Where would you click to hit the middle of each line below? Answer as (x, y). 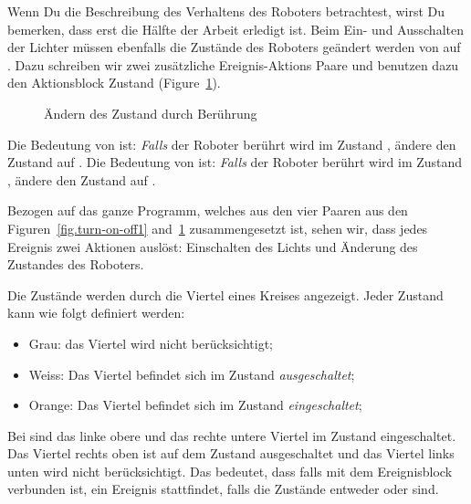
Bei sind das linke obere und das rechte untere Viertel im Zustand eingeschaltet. (232, 435)
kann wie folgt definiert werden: (96, 313)
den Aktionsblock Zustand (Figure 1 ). (114, 83)
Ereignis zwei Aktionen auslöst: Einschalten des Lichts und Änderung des (213, 246)
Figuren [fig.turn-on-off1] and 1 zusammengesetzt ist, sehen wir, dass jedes (218, 228)
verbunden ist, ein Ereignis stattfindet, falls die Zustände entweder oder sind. (223, 489)
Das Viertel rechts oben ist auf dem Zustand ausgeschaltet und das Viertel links (231, 453)
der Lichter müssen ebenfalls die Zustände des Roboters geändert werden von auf (234, 47)
